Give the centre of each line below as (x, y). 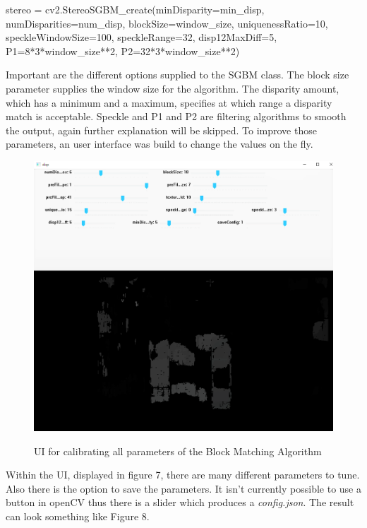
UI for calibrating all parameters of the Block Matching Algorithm (178, 451)
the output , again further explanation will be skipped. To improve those (161, 130)
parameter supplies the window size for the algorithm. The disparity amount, (173, 88)
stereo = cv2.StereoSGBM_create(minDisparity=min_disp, (135, 9)
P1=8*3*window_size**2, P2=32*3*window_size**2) (123, 51)
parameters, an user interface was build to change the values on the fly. (160, 144)
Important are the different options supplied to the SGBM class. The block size (178, 75)
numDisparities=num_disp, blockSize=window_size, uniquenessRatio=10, (167, 23)
